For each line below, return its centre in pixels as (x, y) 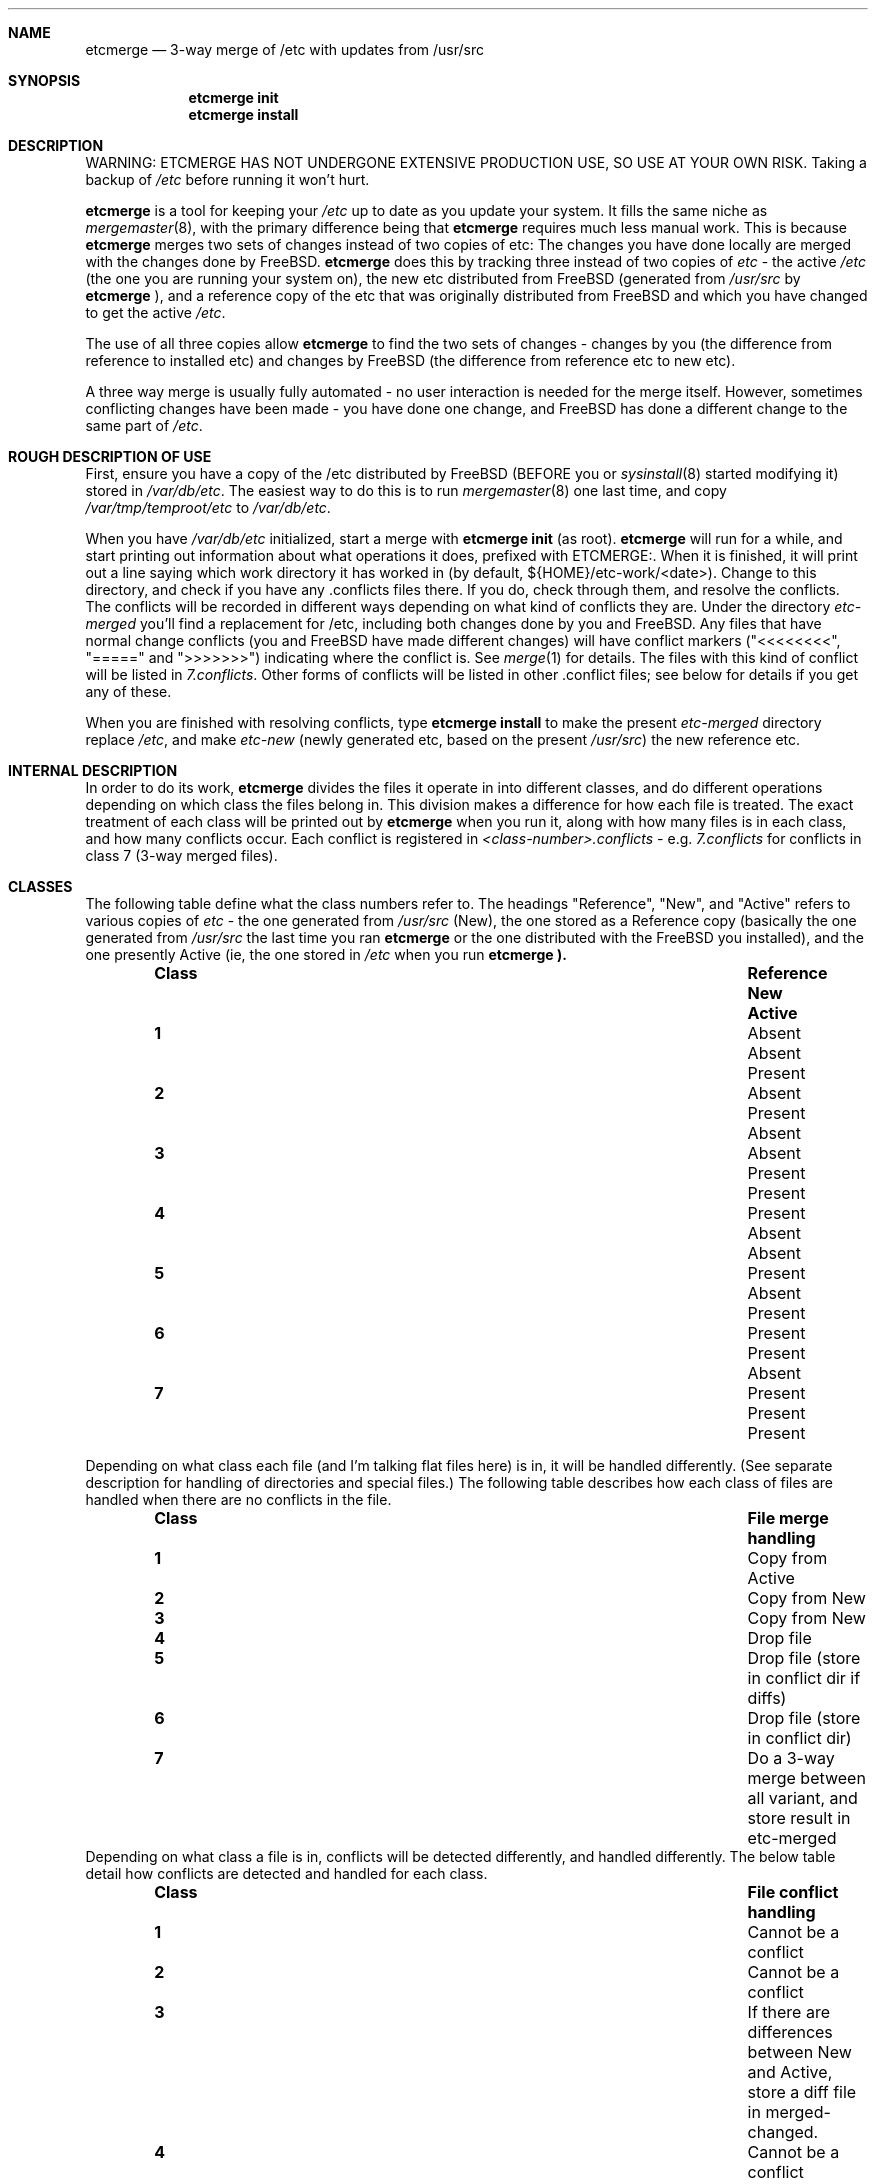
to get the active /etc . (155, 312)
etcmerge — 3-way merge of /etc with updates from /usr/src (284, 49)
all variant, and (802, 1798)
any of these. (128, 691)
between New (799, 2052)
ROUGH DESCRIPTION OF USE (110, 456)
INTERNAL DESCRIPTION (93, 770)
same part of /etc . (144, 425)
